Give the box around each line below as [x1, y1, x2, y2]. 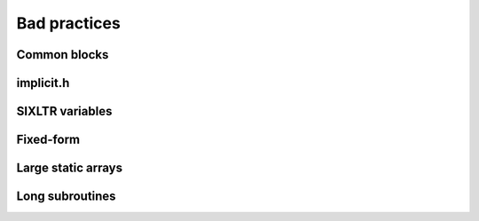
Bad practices [16, 13, 122, 33]
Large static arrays [16, 161, 123, 176]
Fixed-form [16, 132, 81, 147]
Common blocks [16, 47, 109, 62]
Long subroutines [16, 189, 116, 204]
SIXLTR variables [16, 104, 113, 119]
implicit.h [16, 75, 70, 91]
